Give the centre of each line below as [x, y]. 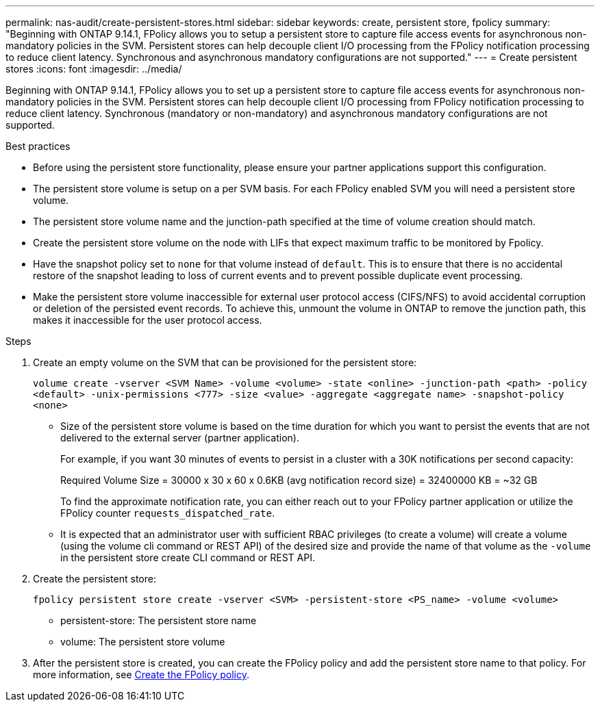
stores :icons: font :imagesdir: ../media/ [94, 69]
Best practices [38, 146]
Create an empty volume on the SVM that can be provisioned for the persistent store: [225, 362]
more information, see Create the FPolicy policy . [141, 674]
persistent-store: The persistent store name [159, 620]
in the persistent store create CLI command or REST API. [188, 557]
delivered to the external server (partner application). [180, 438]
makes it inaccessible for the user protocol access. [148, 320]
